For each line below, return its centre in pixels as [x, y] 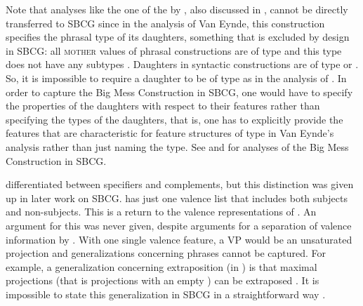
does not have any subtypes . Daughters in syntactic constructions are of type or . [182, 64]
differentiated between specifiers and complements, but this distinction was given [180, 184]
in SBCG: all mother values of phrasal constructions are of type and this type [174, 50]
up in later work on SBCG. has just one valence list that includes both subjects [177, 198]
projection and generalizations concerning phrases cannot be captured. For [166, 253]
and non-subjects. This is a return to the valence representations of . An [161, 212]
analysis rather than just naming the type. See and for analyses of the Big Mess [177, 146]
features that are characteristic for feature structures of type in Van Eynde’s [170, 133]
